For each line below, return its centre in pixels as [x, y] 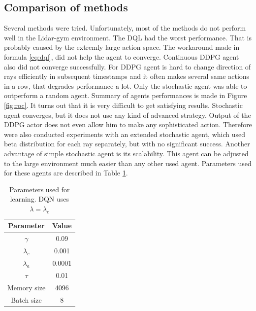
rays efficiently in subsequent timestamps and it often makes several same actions [127, 76]
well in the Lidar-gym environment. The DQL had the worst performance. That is [128, 37]
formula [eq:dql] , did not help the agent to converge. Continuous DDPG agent [122, 56]
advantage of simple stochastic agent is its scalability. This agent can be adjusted [126, 153]
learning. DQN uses [39, 199]
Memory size [27, 287]
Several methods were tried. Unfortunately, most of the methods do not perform [125, 28]
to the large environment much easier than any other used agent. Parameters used [128, 163]
